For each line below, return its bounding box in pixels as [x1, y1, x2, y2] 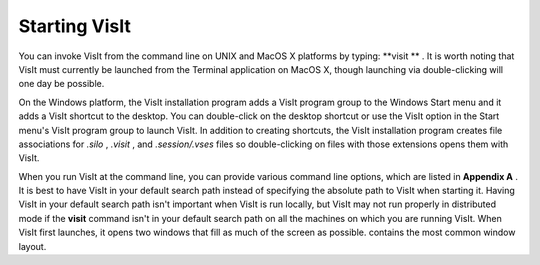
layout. [18, 240, 47, 252]
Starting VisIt [18, 15, 132, 37]
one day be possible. [18, 78, 105, 90]
